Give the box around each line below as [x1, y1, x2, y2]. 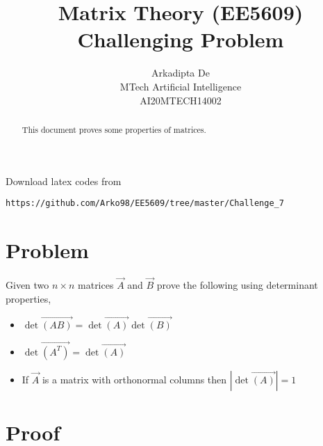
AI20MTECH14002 [140, 93, 222, 107]
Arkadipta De [151, 65, 210, 80]
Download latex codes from [6, 173, 122, 188]
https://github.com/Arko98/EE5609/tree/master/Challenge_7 [6, 198, 284, 209]
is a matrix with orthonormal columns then [42, 372, 227, 386]
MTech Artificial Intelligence [119, 79, 242, 93]
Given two [6, 278, 49, 292]
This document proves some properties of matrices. [22, 123, 206, 135]
